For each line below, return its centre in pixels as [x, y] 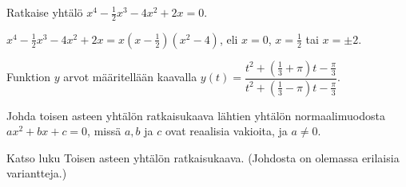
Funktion [29, 77]
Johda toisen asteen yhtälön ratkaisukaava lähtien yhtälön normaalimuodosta [196, 115]
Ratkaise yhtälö [45, 12]
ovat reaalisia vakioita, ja [226, 131]
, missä [104, 131]
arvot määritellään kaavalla [130, 77]
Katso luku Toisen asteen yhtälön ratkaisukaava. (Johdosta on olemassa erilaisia [203, 157]
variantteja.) [37, 173]
